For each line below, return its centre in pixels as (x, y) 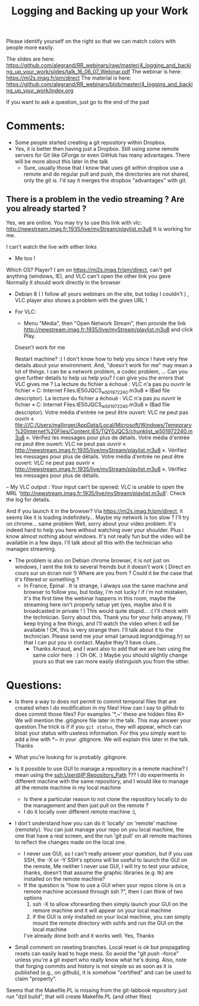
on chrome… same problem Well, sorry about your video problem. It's (91, 523)
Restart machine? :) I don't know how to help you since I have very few (101, 359)
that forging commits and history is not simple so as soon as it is (93, 966)
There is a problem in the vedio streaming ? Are (95, 199)
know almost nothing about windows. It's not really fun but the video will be (99, 536)
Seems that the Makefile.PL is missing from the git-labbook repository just (97, 991)
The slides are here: (31, 59)
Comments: (36, 126)
